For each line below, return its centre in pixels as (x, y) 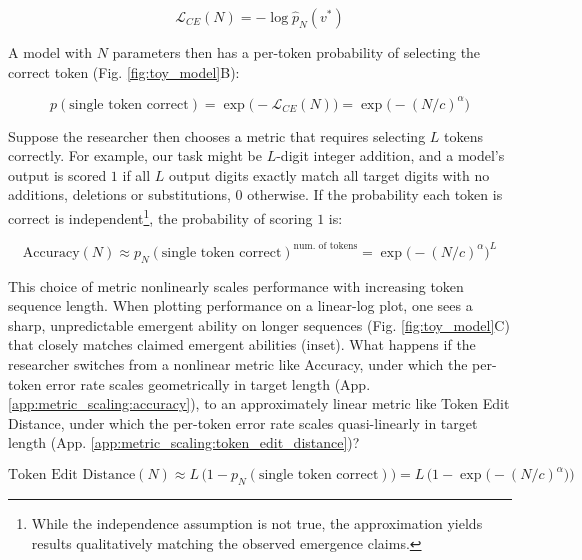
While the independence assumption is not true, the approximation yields (257, 523)
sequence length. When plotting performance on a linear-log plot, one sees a (240, 305)
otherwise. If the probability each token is (375, 194)
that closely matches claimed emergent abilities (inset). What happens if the (242, 344)
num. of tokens (325, 246)
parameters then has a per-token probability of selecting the (296, 52)
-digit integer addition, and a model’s (390, 155)
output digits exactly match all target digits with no (329, 174)
